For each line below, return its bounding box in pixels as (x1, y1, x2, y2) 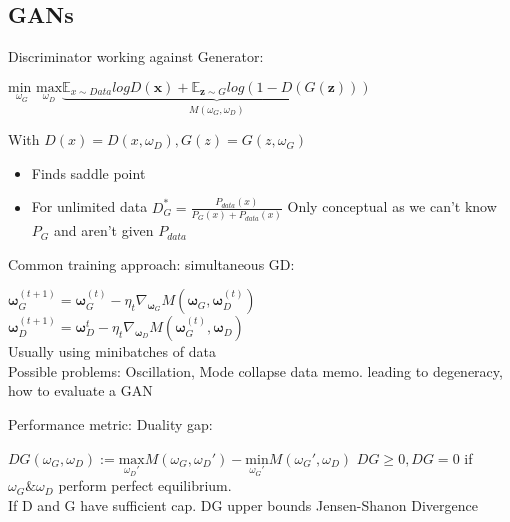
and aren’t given (53, 220, 154, 241)
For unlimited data (31, 196, 148, 217)
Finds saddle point (31, 162, 146, 183)
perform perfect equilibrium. (58, 475, 232, 496)
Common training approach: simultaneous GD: (8, 253, 295, 274)
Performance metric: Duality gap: (8, 414, 213, 435)
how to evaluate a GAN (8, 380, 153, 401)
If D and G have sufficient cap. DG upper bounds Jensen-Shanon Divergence (8, 494, 478, 515)
